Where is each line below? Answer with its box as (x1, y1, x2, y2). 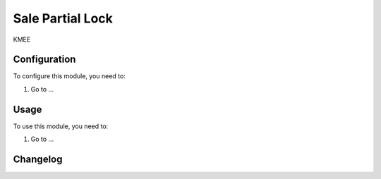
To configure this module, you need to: (13, 72, 126, 80)
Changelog (13, 153, 63, 165)
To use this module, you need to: (13, 122, 109, 130)
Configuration (13, 54, 76, 66)
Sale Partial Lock (13, 11, 113, 26)
